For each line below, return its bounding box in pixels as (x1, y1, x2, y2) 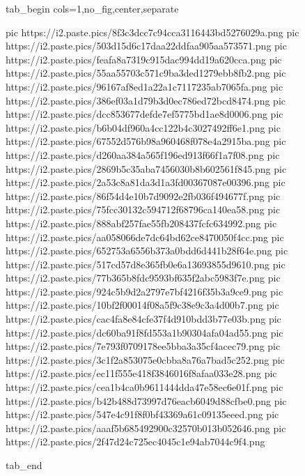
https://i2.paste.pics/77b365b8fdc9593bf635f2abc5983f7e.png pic (6, 270, 281, 285)
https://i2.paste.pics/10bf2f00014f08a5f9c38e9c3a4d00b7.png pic (6, 298, 279, 312)
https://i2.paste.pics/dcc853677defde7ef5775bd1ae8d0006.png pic (6, 107, 283, 121)
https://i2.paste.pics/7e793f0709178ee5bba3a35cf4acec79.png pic (6, 339, 281, 353)
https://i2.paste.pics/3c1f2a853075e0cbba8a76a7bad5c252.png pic (6, 352, 285, 367)
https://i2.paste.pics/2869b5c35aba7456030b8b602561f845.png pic (6, 161, 287, 176)
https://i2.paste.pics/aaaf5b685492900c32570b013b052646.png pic (6, 420, 286, 435)
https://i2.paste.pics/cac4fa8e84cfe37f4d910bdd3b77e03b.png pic (6, 312, 281, 326)
